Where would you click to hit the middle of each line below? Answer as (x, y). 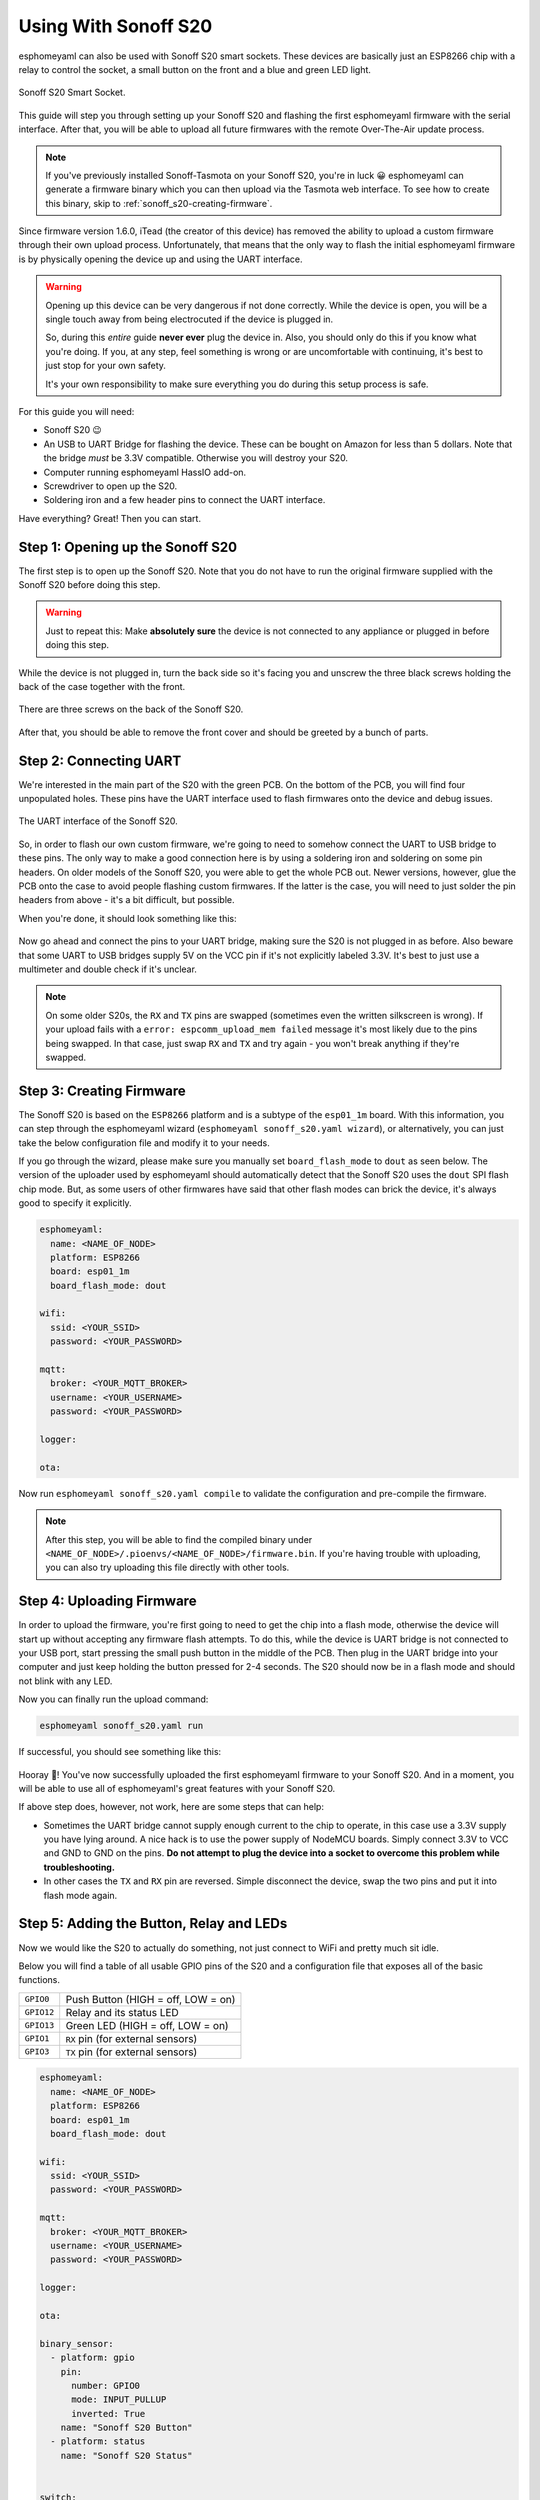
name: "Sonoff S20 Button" (127, 2428)
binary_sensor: (76, 2343)
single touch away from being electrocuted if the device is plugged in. (189, 319)
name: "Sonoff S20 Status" (127, 2455)
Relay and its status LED (122, 2012)
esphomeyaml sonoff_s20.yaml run (121, 1726)
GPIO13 (39, 2025)
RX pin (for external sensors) (131, 2038)
